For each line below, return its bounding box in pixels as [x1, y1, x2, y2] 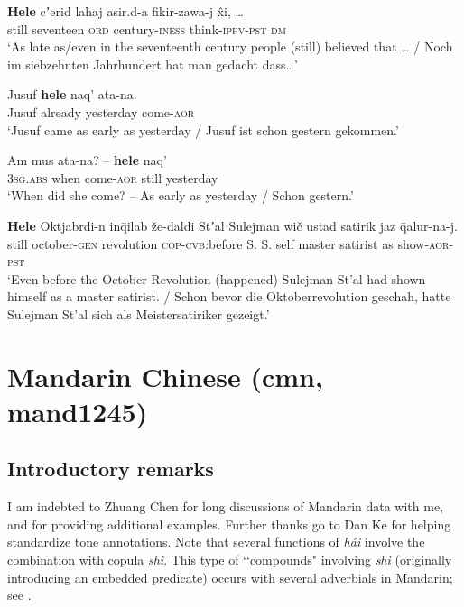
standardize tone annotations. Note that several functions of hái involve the [7, 532, 425, 551]
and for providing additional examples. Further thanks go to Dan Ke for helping [7, 514, 451, 533]
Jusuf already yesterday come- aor [7, 102, 195, 121]
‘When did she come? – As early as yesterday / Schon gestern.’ [7, 186, 354, 205]
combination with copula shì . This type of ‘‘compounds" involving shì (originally [7, 550, 452, 569]
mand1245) [7, 392, 148, 429]
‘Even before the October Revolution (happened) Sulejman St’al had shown [7, 269, 426, 288]
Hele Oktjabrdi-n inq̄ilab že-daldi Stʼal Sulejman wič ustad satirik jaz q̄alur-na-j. [7, 216, 458, 235]
